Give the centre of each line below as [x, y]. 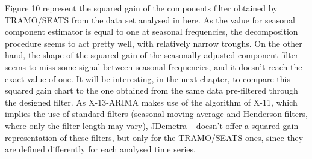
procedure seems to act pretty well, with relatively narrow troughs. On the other [154, 43]
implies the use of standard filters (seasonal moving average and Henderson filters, [156, 114]
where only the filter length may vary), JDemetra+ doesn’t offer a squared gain [152, 125]
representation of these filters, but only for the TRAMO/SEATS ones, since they [154, 137]
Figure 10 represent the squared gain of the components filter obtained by [141, 8]
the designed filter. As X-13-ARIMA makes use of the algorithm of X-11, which [151, 102]
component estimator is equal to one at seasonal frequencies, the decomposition [151, 31]
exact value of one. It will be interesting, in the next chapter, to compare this [148, 78]
